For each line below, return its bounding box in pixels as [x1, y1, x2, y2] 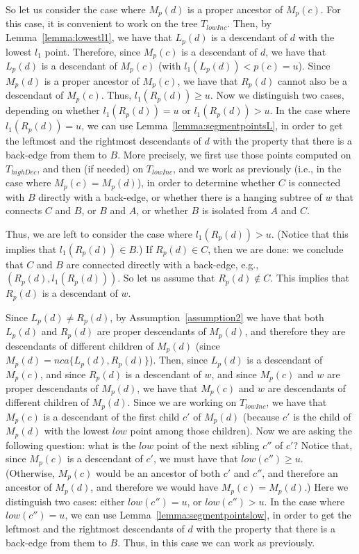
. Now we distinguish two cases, [210, 88, 344, 102]
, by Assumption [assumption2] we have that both [110, 309, 324, 324]
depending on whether [6, 103, 100, 117]
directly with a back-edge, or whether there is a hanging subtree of [38, 189, 322, 204]
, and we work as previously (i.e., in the [172, 161, 342, 175]
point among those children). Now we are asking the [130, 423, 352, 438]
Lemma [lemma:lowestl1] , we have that [6, 30, 172, 44]
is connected [288, 175, 341, 190]
